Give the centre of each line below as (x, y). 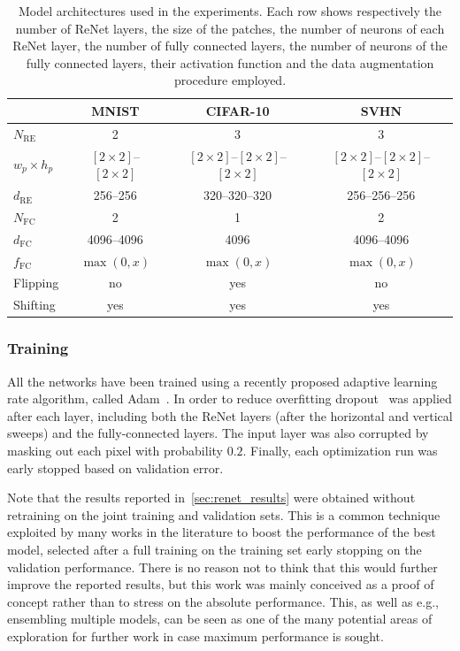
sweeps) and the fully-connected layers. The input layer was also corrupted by (218, 433)
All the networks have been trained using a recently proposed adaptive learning (222, 381)
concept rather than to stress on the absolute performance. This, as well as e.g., (223, 601)
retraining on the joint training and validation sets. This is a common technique (224, 514)
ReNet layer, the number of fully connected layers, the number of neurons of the (230, 46)
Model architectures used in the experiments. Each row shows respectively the (230, 11)
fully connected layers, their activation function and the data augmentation (230, 62)
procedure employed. (230, 80)
